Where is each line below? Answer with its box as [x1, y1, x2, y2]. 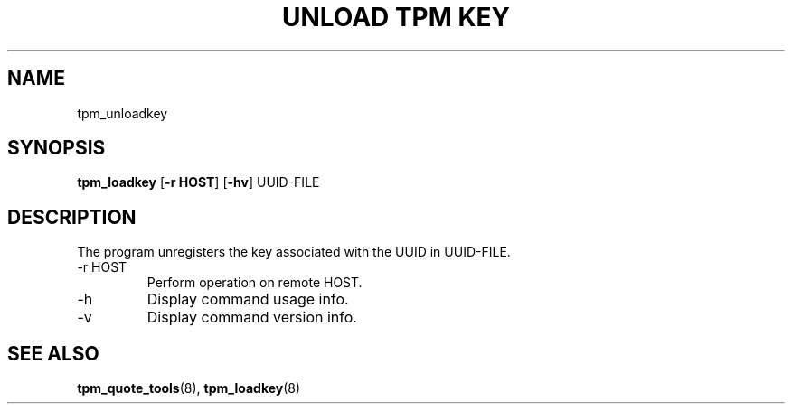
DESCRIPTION [7, 205, 137, 229]
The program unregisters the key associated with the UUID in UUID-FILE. [77, 244, 511, 260]
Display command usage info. [146, 290, 349, 309]
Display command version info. [146, 308, 357, 327]
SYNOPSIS [7, 136, 106, 160]
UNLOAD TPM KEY [281, 2, 511, 33]
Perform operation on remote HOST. [146, 275, 363, 291]
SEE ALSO [7, 341, 99, 365]
